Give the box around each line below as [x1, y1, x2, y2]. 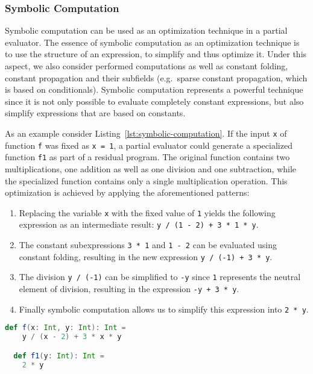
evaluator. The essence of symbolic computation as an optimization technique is [5, 36, 300, 48]
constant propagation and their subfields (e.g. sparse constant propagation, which [5, 71, 308, 84]
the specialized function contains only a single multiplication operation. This [5, 174, 288, 187]
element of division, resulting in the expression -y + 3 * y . [19, 282, 239, 295]
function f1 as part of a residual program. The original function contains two [5, 151, 290, 163]
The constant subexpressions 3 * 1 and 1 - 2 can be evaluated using [19, 238, 277, 251]
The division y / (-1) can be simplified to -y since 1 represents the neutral [19, 270, 301, 283]
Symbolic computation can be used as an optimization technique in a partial [5, 24, 288, 37]
